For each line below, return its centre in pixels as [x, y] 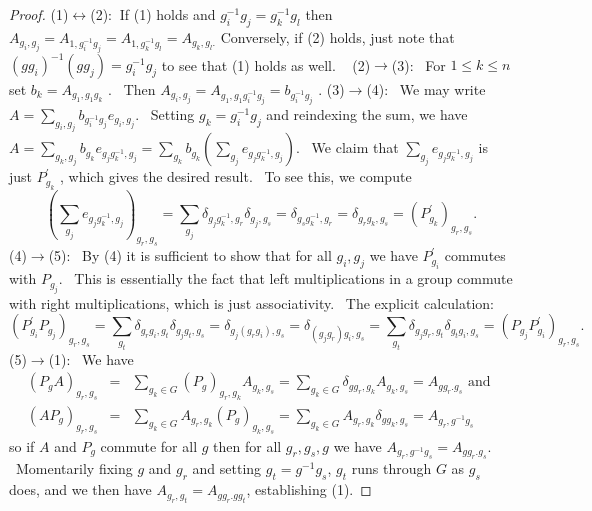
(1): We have [91, 358]
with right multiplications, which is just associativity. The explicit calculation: [252, 302]
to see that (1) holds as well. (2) [266, 64]
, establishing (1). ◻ [309, 489]
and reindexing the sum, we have [367, 113]
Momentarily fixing [74, 468]
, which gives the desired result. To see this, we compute [236, 176]
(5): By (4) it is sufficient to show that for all [190, 255]
